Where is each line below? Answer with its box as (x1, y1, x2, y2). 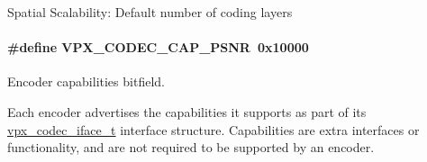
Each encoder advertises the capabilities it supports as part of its (7, 102, 367, 121)
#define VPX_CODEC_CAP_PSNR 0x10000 (7, 38, 309, 57)
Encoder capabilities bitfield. (7, 72, 165, 91)
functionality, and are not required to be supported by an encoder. (7, 138, 375, 157)
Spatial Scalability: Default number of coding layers (7, 3, 293, 21)
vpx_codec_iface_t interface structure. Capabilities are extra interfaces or (7, 120, 420, 139)
